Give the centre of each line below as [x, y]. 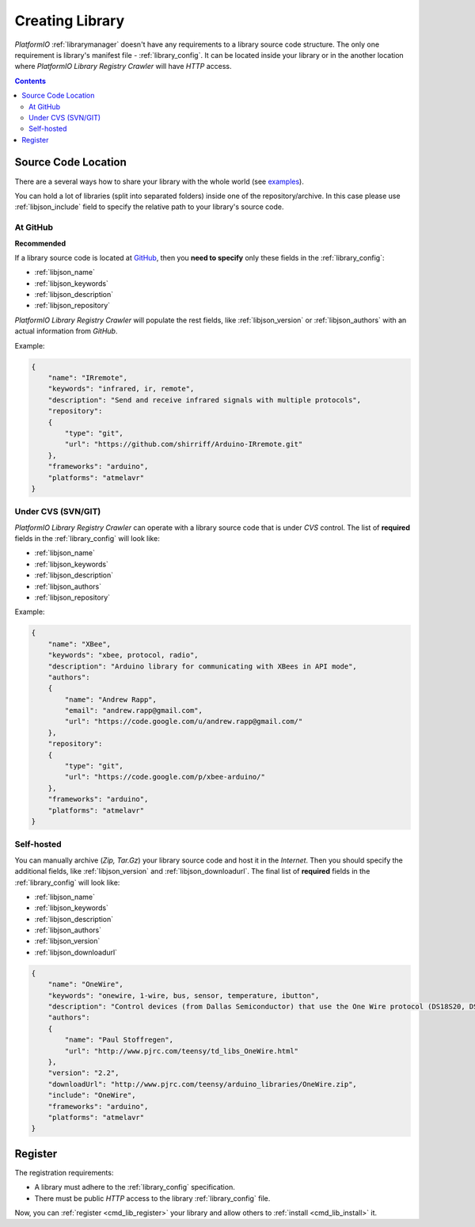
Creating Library [70, 21]
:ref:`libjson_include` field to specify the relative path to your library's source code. [149, 207]
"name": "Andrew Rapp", [111, 699]
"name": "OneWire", [86, 985]
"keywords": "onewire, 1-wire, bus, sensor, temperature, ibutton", [184, 995]
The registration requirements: [64, 1172]
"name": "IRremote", [88, 377]
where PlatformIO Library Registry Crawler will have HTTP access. [123, 67]
